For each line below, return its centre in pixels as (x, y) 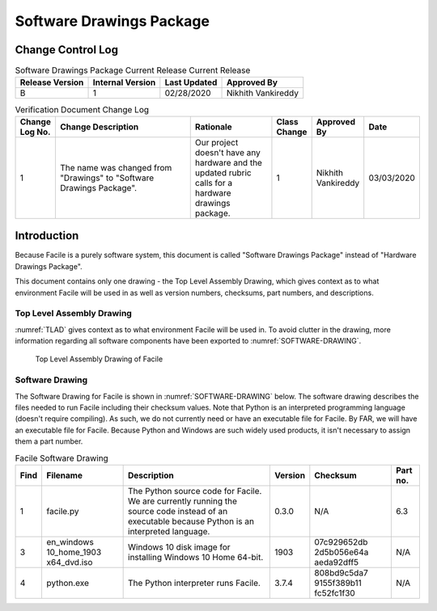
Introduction (47, 236)
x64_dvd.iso (69, 562)
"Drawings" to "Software (107, 178)
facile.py (62, 511)
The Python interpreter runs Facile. (194, 583)
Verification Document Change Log (82, 109)
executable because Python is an (191, 521)
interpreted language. (169, 531)
